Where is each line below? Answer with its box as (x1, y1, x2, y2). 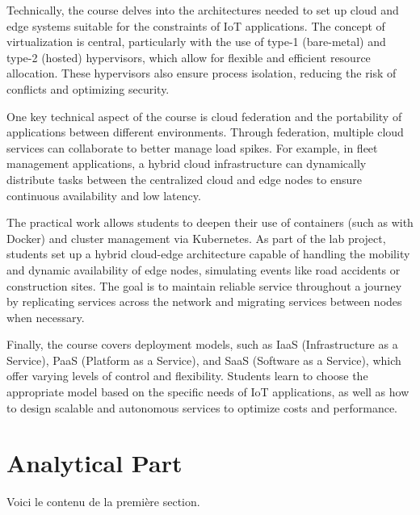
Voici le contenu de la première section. (6, 493, 200, 510)
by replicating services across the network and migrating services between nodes (6, 293, 402, 310)
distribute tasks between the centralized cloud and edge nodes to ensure (6, 170, 362, 187)
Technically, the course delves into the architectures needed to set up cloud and (6, 2, 399, 18)
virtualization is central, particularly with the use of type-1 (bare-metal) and (6, 33, 386, 50)
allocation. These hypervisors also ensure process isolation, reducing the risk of (6, 65, 397, 82)
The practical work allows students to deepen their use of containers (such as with (6, 214, 414, 231)
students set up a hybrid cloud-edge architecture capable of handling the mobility (6, 245, 410, 262)
